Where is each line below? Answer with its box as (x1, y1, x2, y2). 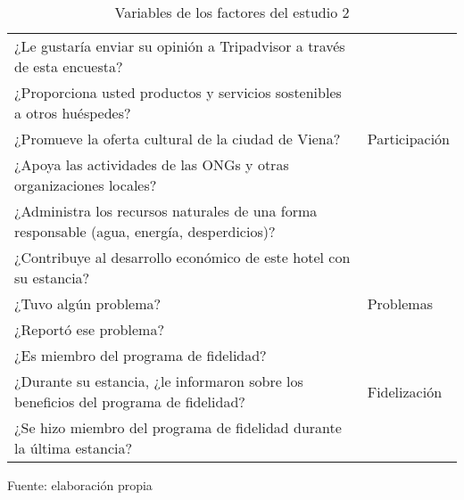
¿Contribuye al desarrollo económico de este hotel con (14, 247, 351, 267)
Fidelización (367, 381, 443, 402)
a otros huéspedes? (14, 102, 131, 123)
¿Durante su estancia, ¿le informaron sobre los (14, 371, 303, 391)
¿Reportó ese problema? (14, 319, 164, 340)
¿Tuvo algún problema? (14, 293, 162, 314)
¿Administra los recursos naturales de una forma (14, 201, 318, 221)
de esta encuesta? (14, 56, 123, 77)
